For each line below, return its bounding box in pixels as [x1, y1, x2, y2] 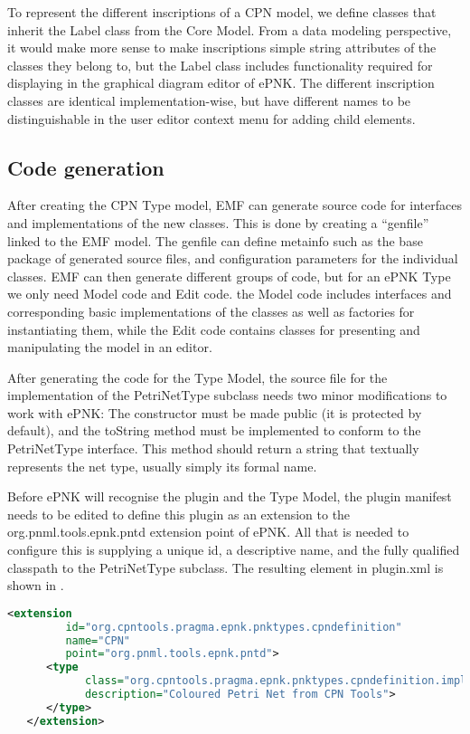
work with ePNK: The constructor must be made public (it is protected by [7, 403, 422, 422]
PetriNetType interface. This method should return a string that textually [7, 439, 419, 458]
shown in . [7, 576, 64, 595]
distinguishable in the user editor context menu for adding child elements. [7, 109, 416, 128]
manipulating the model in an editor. [7, 338, 212, 357]
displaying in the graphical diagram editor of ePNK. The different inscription [7, 73, 435, 92]
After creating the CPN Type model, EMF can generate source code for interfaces [7, 195, 462, 214]
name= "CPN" [65, 634, 131, 647]
